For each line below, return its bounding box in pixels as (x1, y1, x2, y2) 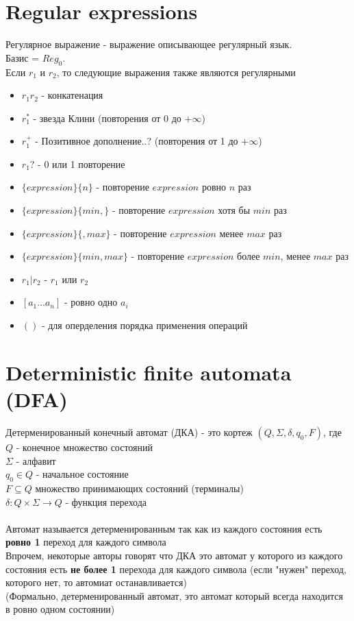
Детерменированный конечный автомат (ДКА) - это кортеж (5, 424, 253, 439)
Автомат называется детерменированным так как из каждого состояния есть (5, 521, 323, 535)
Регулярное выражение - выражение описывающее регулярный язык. (5, 37, 292, 51)
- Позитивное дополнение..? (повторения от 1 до (35, 134, 238, 148)
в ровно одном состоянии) (5, 602, 115, 616)
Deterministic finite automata (5, 358, 292, 386)
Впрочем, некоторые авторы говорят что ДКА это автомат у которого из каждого (5, 548, 343, 562)
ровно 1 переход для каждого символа (5, 535, 166, 549)
